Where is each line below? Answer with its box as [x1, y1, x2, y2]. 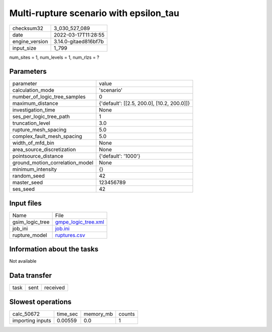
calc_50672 [12, 310, 40, 317]
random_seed [12, 172, 45, 179]
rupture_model [12, 232, 47, 239]
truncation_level [12, 120, 50, 127]
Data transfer [9, 271, 52, 280]
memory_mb [83, 310, 113, 317]
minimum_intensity [12, 166, 57, 173]
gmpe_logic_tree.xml [55, 218, 104, 226]
